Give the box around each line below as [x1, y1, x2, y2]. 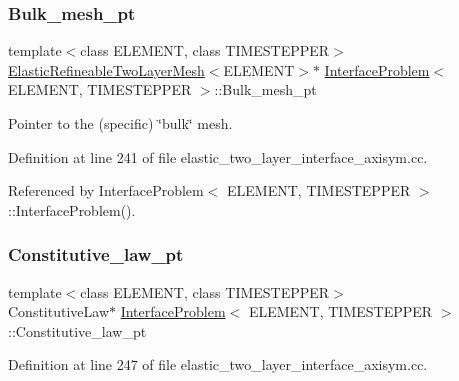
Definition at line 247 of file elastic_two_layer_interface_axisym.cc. [8, 354, 428, 375]
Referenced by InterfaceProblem [8, 180, 204, 201]
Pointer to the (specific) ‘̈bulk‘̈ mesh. [8, 113, 233, 133]
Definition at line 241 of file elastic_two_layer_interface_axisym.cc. [8, 146, 428, 167]
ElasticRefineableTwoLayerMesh [8, 59, 205, 80]
